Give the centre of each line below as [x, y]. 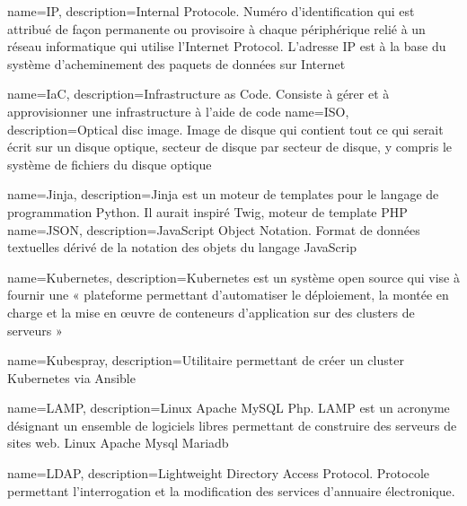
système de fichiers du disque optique [110, 164]
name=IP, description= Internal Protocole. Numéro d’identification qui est [211, 11]
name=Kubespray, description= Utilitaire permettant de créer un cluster [206, 360]
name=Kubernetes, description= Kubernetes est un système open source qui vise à [233, 277]
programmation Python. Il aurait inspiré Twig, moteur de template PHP [207, 211]
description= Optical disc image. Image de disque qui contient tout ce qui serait [225, 129]
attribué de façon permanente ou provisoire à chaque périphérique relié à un [216, 28]
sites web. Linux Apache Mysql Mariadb [118, 443]
